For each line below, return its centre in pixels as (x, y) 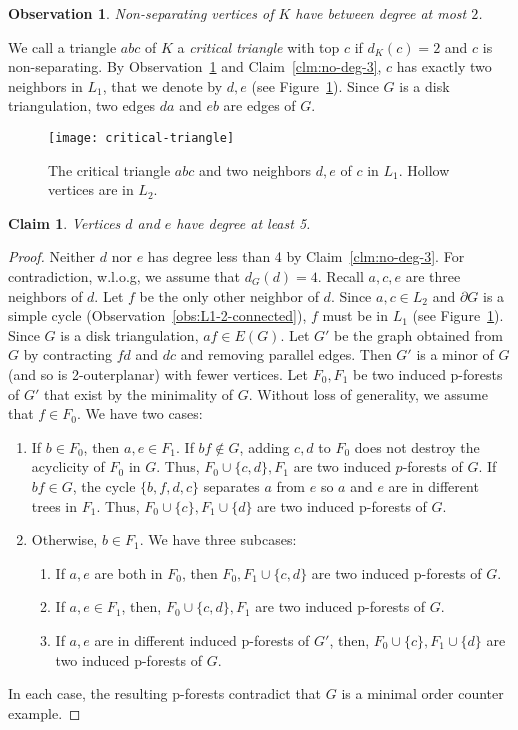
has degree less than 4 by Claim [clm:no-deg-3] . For (306, 256)
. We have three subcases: (218, 539)
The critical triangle (109, 169)
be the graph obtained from (418, 334)
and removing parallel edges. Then (286, 354)
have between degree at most (381, 13)
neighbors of (45, 295)
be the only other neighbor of (229, 295)
